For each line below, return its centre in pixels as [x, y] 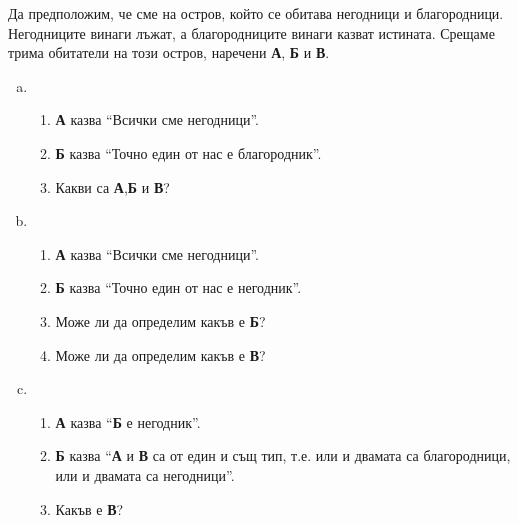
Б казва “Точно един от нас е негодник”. [178, 287]
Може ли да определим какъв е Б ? [160, 320]
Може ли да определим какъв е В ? [160, 354]
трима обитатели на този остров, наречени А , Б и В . [169, 52]
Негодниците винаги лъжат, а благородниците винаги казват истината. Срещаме [251, 32]
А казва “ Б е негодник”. [128, 421]
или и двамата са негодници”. [145, 474]
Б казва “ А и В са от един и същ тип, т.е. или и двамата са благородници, [283, 455]
